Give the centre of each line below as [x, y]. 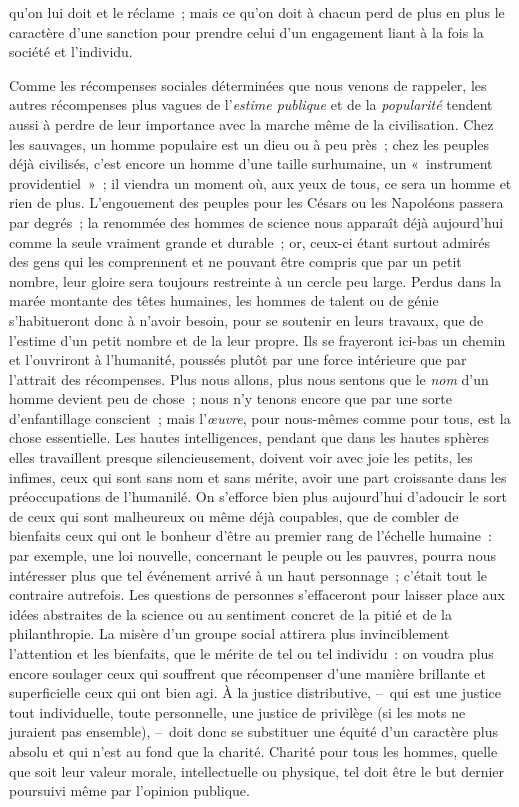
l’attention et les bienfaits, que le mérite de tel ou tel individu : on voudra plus [251, 653]
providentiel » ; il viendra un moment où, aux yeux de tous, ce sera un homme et [260, 182]
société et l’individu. [71, 51]
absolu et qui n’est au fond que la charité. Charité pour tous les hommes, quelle [253, 750]
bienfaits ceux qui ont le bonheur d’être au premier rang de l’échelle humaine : [250, 535]
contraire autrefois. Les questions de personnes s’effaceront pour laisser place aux [257, 594]
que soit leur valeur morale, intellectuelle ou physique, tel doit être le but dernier [257, 770]
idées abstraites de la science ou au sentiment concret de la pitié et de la [230, 613]
